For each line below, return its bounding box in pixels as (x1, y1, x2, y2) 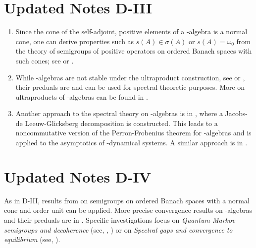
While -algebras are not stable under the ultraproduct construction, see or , (15, 72, 245, 82)
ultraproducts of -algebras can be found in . (15, 91, 148, 102)
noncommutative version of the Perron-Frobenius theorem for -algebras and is (15, 127, 252, 138)
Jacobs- (225, 108, 248, 119)
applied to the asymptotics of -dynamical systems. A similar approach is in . (15, 137, 248, 148)
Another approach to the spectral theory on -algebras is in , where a (15, 108, 223, 119)
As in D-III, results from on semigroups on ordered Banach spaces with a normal (4, 195, 250, 205)
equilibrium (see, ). (4, 234, 60, 245)
